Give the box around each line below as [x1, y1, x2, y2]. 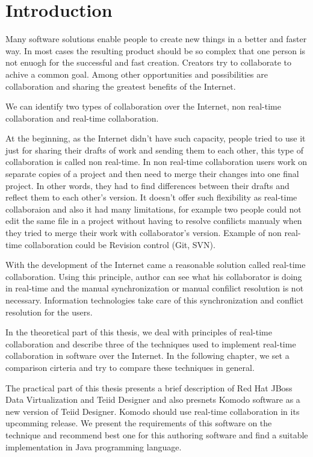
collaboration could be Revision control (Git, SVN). [24, 238, 215, 250]
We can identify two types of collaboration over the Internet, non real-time [5, 100, 281, 113]
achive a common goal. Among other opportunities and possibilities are [5, 67, 268, 80]
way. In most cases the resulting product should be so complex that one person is [5, 44, 306, 57]
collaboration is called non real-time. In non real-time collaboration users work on [5, 155, 307, 168]
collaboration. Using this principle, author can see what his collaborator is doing [5, 270, 302, 282]
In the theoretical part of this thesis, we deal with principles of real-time [5, 326, 273, 338]
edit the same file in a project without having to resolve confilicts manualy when [5, 214, 302, 227]
